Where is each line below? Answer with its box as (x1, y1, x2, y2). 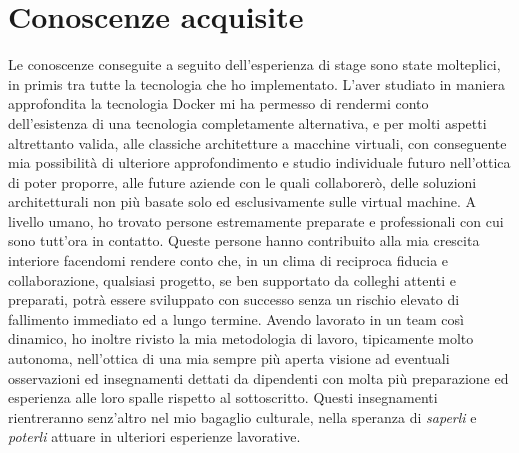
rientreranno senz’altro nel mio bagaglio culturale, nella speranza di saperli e (8, 406, 477, 427)
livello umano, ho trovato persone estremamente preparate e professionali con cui (8, 210, 504, 231)
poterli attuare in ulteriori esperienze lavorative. (8, 426, 301, 447)
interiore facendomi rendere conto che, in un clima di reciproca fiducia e (8, 250, 449, 271)
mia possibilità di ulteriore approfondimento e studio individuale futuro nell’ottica (8, 152, 511, 173)
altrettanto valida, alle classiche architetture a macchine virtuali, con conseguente (8, 132, 507, 153)
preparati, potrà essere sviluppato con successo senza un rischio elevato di (8, 289, 460, 310)
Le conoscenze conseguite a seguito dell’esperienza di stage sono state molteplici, (8, 54, 501, 75)
